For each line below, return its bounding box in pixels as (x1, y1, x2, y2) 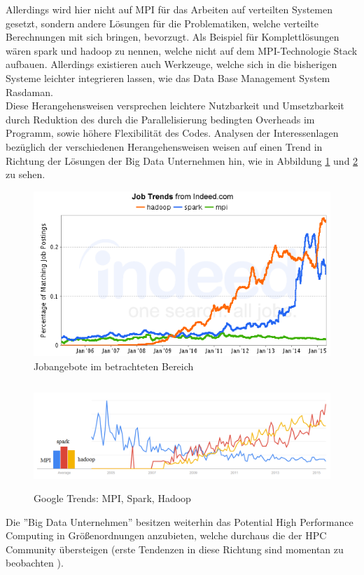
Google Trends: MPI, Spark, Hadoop (34, 491, 191, 506)
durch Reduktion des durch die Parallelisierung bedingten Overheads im (6, 111, 315, 126)
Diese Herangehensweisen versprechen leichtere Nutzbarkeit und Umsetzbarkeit (6, 98, 344, 113)
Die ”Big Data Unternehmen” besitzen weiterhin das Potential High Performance (6, 514, 353, 529)
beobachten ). (6, 555, 64, 570)
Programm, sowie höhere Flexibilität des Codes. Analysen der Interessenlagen (6, 126, 339, 140)
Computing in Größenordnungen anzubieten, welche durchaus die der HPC (6, 528, 327, 543)
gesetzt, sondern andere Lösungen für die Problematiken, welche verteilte (6, 15, 318, 30)
